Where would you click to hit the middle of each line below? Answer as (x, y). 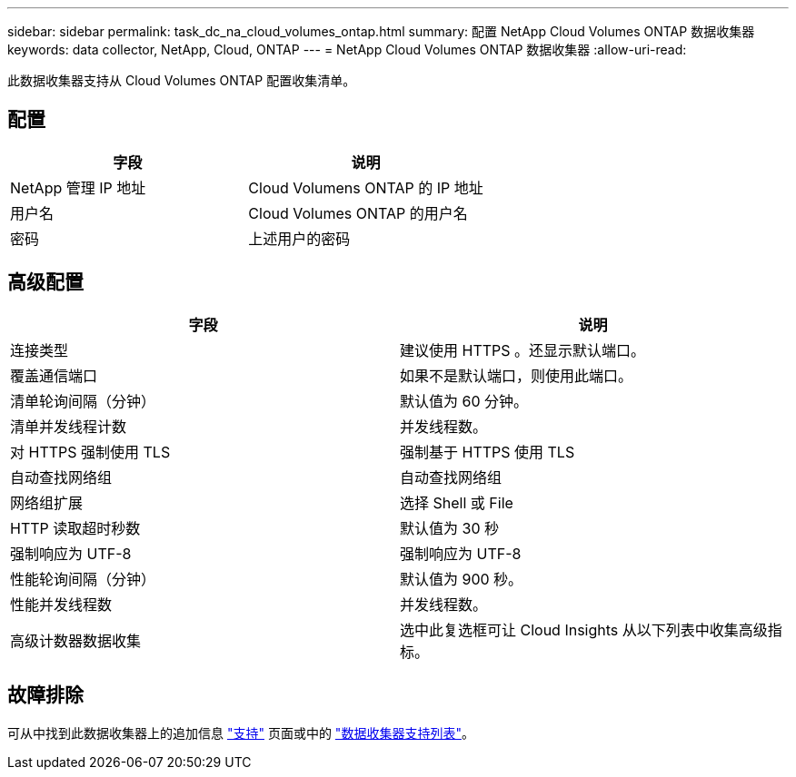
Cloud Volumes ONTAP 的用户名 (358, 213)
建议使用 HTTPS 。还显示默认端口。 (523, 350)
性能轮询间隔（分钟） (83, 579)
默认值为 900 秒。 (462, 579)
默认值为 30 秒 (449, 528)
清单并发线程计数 (69, 426)
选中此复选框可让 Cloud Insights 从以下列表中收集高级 (584, 629)
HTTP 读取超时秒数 (75, 528)
